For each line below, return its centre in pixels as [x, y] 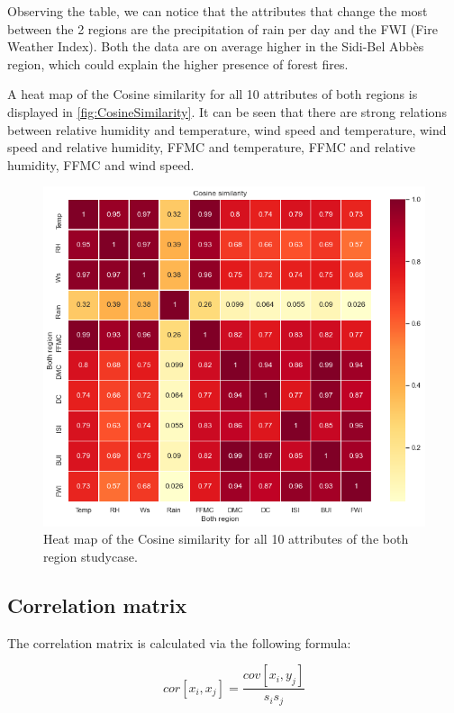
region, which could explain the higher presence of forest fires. [178, 63]
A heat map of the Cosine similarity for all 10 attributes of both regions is [213, 94]
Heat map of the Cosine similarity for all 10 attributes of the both [226, 539]
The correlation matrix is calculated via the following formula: [179, 642]
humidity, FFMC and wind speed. [101, 164]
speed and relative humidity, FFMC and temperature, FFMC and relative [211, 147]
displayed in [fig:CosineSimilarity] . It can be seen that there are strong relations [227, 111]
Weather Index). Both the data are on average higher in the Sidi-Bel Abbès [216, 46]
